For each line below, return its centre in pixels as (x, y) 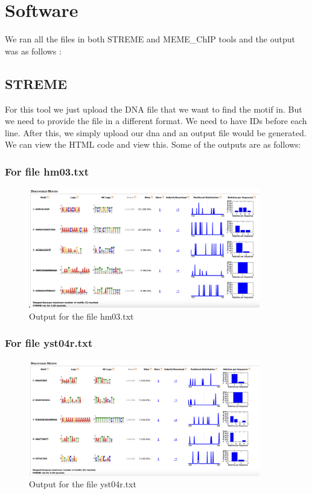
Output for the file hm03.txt (81, 316)
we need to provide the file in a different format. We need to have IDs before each (156, 121)
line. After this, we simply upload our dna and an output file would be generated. (156, 132)
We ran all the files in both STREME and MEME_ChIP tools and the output (150, 39)
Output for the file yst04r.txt (83, 484)
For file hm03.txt (47, 171)
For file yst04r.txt (49, 343)
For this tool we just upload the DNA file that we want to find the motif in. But (154, 109)
